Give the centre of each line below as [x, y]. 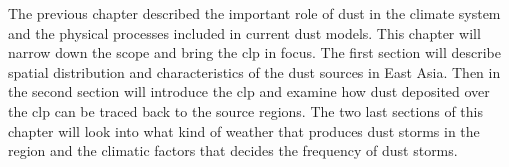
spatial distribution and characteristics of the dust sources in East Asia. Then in [254, 71]
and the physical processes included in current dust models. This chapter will [244, 32]
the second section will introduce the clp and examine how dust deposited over [249, 91]
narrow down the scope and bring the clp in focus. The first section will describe [254, 52]
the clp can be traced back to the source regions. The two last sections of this [245, 110]
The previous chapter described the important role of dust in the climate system [254, 13]
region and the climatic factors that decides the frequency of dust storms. [233, 150]
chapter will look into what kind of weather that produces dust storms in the [244, 130]
